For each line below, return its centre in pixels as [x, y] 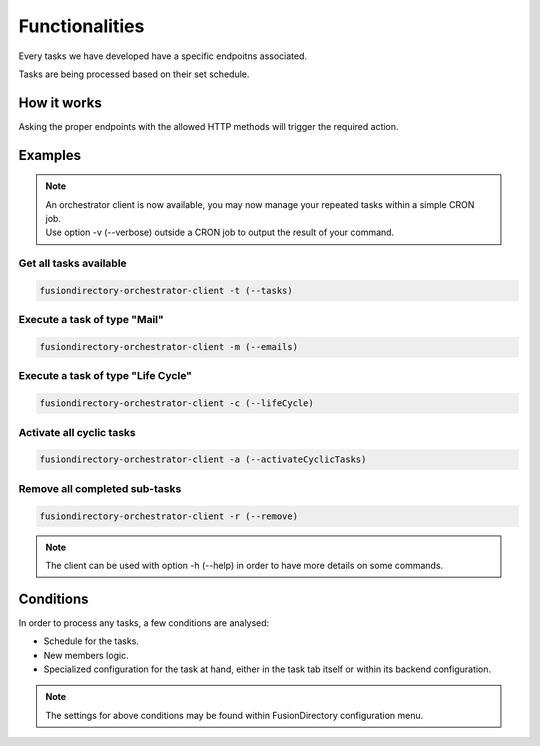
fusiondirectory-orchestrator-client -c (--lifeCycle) [176, 403]
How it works [60, 102]
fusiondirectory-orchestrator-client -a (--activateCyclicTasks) [203, 459]
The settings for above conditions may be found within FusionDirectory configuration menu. [234, 715]
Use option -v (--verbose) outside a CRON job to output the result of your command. [220, 232]
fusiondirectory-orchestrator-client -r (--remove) [169, 516]
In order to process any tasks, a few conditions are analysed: [144, 622]
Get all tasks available [72, 263]
